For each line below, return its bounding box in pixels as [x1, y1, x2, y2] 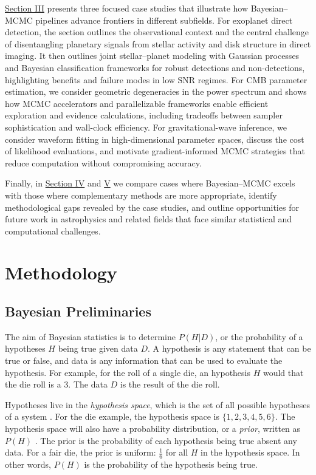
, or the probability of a [215, 330, 303, 343]
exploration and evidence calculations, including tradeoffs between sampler [5, 109, 283, 121]
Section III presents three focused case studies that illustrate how [5, 2, 249, 14]
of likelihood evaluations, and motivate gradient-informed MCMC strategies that [5, 145, 305, 157]
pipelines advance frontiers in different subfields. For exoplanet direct [35, 13, 293, 26]
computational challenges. [5, 224, 101, 237]
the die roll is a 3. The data [5, 378, 108, 391]
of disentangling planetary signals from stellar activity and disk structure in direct [5, 37, 311, 50]
